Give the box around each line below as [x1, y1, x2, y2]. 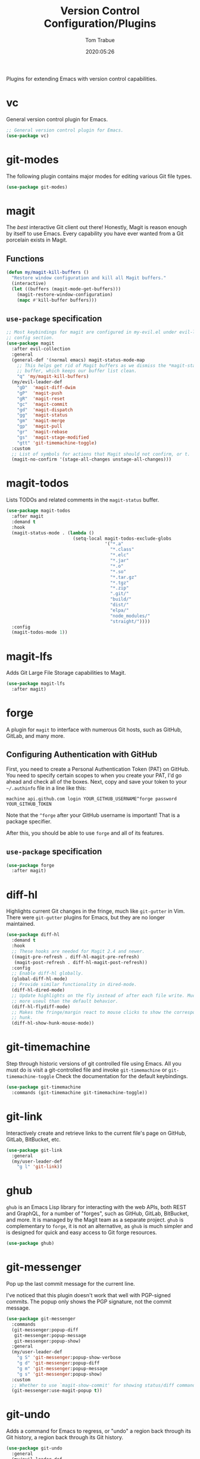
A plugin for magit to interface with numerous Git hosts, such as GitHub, [6, 726, 183, 733]
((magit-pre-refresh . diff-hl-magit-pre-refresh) [11, 954, 140, 960]
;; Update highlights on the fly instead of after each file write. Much [11, 993, 198, 998]
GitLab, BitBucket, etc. [6, 1135, 61, 1143]
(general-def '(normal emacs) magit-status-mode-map [11, 357, 145, 363]
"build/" [110, 596, 132, 602]
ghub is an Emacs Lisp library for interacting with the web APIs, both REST [6, 1204, 187, 1211]
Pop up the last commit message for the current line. [6, 1280, 135, 1287]
